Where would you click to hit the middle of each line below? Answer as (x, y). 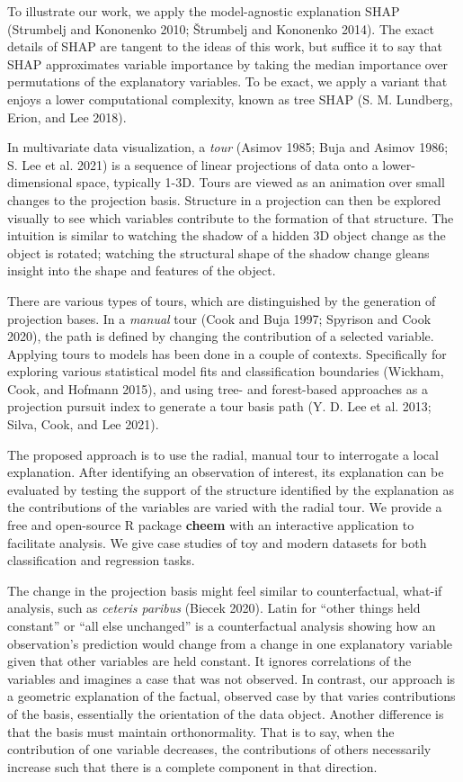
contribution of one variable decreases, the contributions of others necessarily (219, 749)
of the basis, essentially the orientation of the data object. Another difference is (226, 713)
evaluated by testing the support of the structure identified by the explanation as (231, 489)
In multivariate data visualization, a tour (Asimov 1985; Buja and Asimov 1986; (228, 147)
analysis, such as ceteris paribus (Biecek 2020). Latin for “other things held (214, 608)
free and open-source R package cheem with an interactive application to (211, 525)
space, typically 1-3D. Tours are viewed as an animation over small (261, 182)
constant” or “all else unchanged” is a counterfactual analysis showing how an (222, 625)
